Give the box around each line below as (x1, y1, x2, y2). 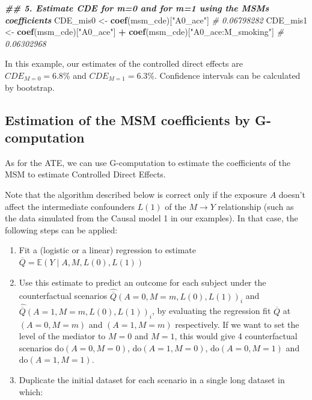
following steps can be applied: (5, 223, 118, 236)
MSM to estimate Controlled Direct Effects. (5, 168, 166, 180)
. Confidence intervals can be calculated (154, 69, 301, 81)
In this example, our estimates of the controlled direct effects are (5, 57, 243, 70)
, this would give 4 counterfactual (174, 330, 298, 342)
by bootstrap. (5, 81, 55, 93)
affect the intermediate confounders (5, 200, 135, 212)
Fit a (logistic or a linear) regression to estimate (19, 244, 197, 256)
